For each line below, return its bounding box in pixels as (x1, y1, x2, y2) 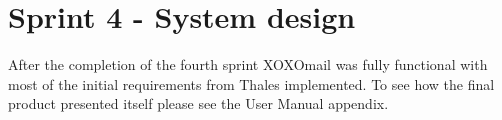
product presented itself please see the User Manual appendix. (8, 93, 389, 114)
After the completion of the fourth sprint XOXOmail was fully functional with (8, 54, 488, 75)
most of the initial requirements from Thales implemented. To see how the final (8, 73, 495, 94)
